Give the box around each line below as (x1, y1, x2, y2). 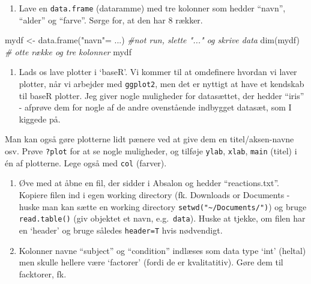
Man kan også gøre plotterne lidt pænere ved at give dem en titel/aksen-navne (5, 133, 294, 145)
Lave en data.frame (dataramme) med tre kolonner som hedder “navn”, (19, 2, 286, 14)
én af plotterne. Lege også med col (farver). (5, 156, 167, 169)
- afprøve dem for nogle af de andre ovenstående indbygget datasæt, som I (19, 101, 292, 113)
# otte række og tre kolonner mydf (5, 45, 131, 58)
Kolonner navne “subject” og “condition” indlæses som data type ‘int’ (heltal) (19, 244, 306, 256)
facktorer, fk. (19, 267, 67, 280)
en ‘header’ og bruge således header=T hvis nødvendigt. (19, 223, 223, 236)
